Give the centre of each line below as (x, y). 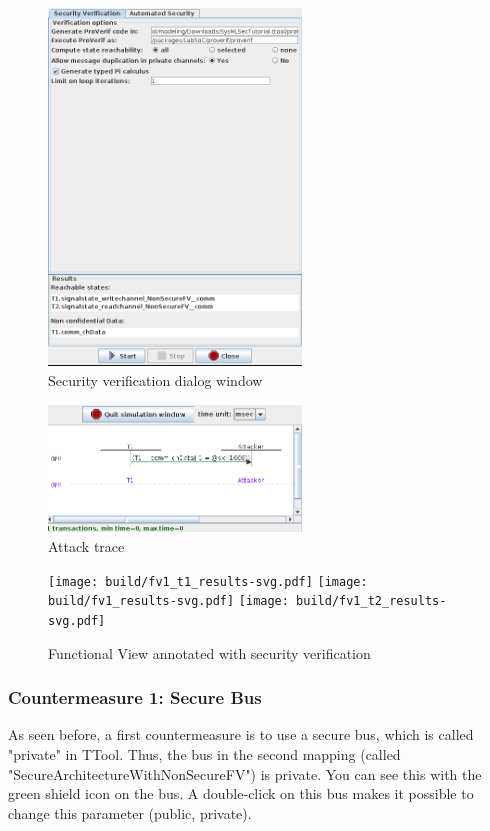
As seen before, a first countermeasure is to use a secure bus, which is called (241, 734)
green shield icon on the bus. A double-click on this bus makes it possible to (241, 793)
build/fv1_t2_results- (371, 601)
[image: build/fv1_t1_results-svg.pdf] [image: (208, 581)
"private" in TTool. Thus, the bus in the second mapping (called (204, 754)
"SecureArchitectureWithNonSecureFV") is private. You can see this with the (245, 773)
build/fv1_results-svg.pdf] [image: (168, 601)
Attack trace (86, 546)
